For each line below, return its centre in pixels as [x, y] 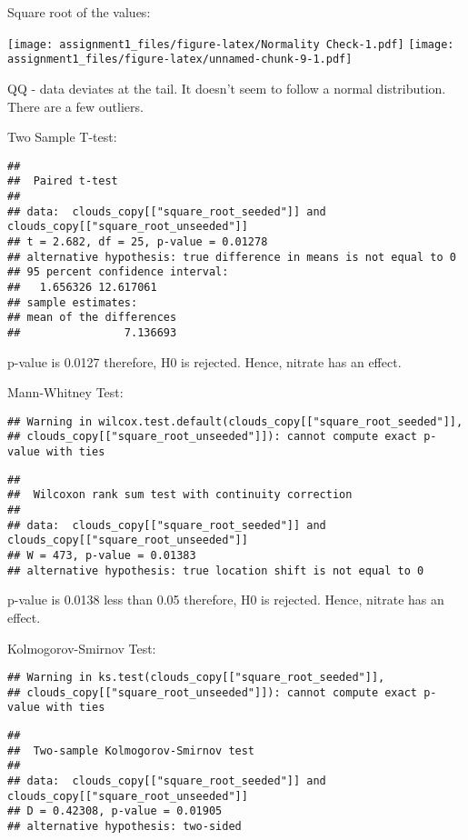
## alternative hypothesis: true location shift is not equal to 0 [216, 570]
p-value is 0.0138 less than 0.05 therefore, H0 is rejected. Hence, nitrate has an [226, 600]
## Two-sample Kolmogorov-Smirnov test [131, 750]
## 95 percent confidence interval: [118, 272]
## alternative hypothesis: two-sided [124, 826]
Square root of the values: [79, 12]
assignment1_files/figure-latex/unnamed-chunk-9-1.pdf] [180, 60]
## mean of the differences [92, 318]
